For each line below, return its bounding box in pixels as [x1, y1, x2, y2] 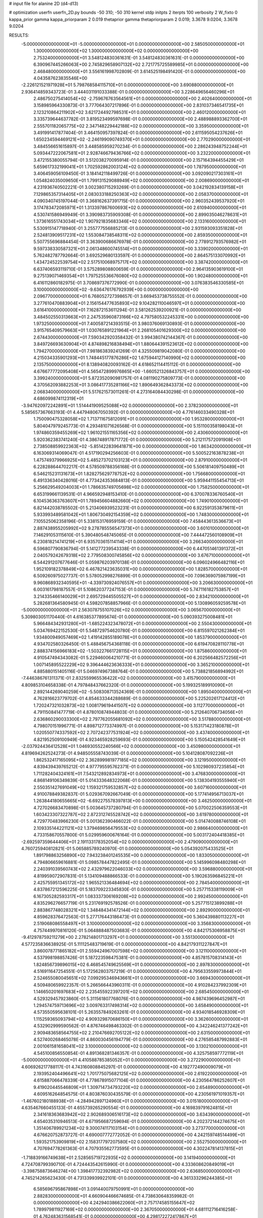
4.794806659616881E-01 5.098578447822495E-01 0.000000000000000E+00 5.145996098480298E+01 [33, 859, 246, 865]
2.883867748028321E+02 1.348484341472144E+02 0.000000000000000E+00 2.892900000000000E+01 [33, 907, 250, 913]
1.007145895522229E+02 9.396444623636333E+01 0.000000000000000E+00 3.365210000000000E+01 [33, 662, 249, 667]
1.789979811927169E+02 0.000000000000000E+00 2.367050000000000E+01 [33, 1206, 194, 1213]
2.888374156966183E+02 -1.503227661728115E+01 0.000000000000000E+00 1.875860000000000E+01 [33, 648, 247, 654]
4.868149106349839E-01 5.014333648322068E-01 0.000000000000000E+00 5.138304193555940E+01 [33, 778, 245, 783]
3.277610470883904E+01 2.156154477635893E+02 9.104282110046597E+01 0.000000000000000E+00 [33, 300, 245, 306]
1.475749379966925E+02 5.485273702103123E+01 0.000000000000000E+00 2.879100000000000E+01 [33, 457, 247, 463]
